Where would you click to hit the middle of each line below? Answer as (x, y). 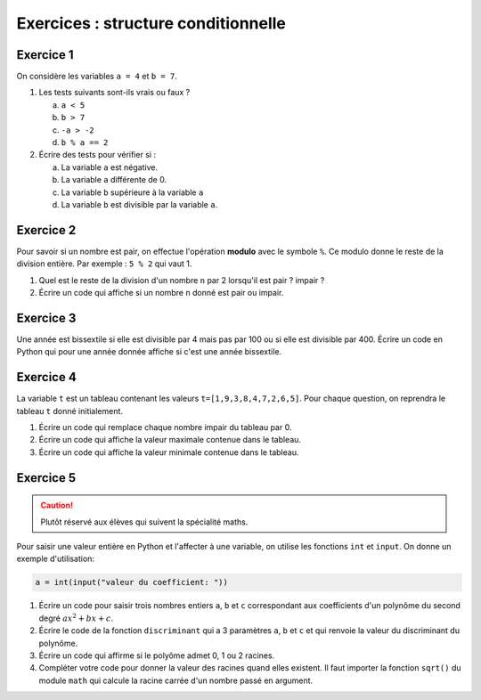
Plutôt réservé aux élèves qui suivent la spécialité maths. (144, 522)
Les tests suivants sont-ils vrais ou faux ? (114, 93)
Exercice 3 (46, 317)
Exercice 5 (46, 478)
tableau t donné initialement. (70, 411)
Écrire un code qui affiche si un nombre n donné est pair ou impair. (161, 293)
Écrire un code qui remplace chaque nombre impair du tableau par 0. (165, 427)
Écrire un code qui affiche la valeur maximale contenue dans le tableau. (170, 440)
